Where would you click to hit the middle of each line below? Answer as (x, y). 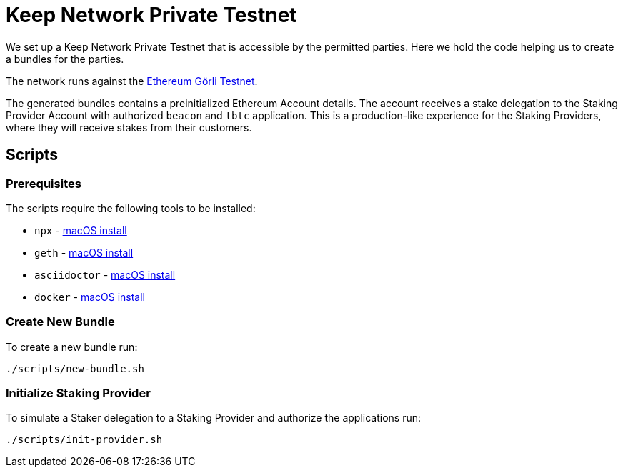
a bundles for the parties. (65, 59)
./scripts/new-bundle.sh (75, 368)
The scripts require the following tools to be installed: (131, 208)
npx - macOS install (81, 230)
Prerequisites (44, 183)
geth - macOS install (84, 252)
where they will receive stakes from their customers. (129, 127)
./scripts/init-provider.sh (84, 440)
